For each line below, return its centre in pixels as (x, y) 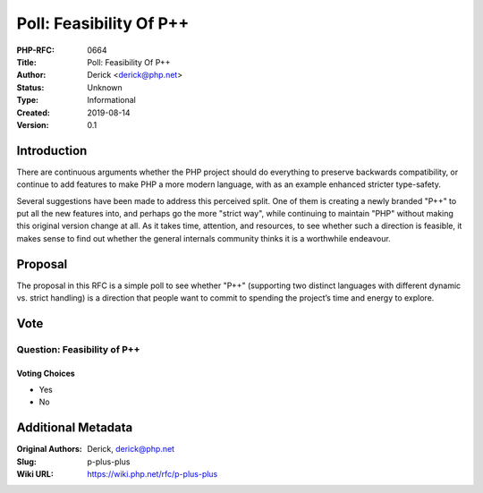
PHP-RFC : (36, 50)
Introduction (52, 151)
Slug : (27, 462)
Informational (111, 100)
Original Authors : (49, 449)
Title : (27, 62)
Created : (34, 113)
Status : (30, 87)
